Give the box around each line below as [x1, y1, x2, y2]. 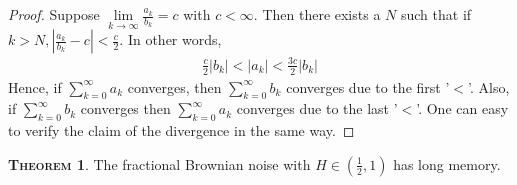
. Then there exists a [253, 4, 381, 24]
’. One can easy [416, 98, 509, 119]
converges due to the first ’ [286, 76, 450, 97]
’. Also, [467, 76, 510, 97]
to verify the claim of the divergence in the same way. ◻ [8, 120, 355, 141]
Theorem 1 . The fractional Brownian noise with [8, 153, 311, 174]
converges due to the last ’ [236, 98, 398, 119]
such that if [400, 4, 472, 24]
